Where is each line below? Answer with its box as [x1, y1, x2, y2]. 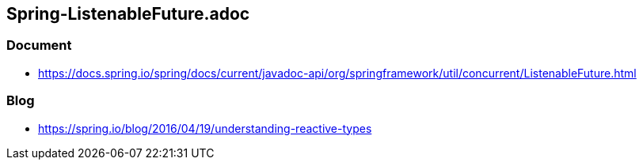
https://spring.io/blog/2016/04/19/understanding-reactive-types [38, 121, 372, 135]
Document [6, 37, 72, 54]
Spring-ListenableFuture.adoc [6, 4, 250, 24]
